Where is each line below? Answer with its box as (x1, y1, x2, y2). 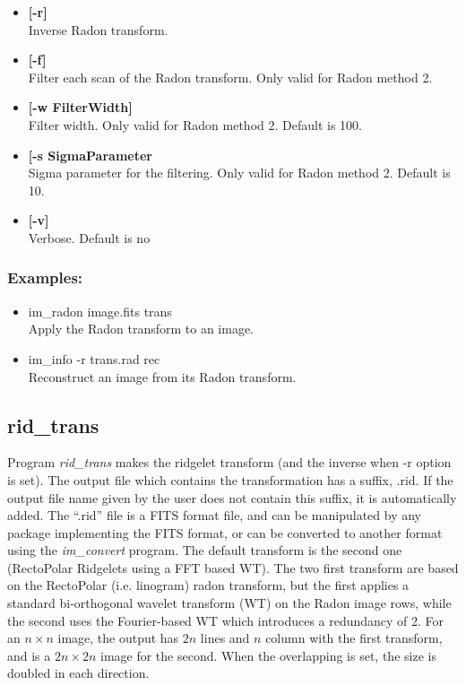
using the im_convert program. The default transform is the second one (7, 541, 402, 559)
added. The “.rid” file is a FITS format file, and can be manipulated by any (7, 506, 421, 525)
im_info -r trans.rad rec (28, 349, 160, 368)
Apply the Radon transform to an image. (28, 319, 254, 338)
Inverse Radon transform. (28, 20, 168, 39)
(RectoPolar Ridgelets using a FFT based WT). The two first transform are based (7, 558, 459, 577)
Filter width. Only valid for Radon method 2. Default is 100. (28, 115, 362, 134)
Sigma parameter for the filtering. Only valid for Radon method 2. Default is (28, 163, 451, 182)
